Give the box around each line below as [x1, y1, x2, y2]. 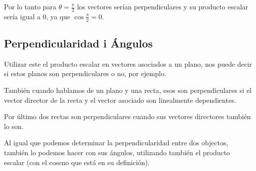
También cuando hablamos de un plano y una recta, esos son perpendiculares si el [4, 85, 252, 95]
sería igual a [4, 11, 41, 21]
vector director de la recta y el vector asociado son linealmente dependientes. [4, 94, 236, 105]
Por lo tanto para [4, 1, 57, 11]
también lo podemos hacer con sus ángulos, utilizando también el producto [4, 147, 230, 158]
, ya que [46, 11, 71, 21]
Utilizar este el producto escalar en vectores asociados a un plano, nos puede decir [4, 58, 252, 69]
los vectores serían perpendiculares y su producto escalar [77, 1, 249, 11]
